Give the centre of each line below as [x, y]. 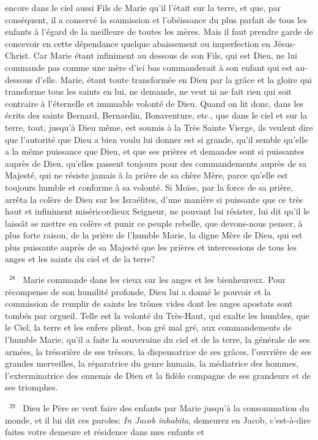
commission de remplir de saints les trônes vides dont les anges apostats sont [149, 303]
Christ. [18, 55]
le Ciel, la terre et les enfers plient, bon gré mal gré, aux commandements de [148, 327]
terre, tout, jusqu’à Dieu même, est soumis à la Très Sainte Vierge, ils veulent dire [159, 127]
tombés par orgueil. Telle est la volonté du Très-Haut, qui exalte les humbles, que [157, 315]
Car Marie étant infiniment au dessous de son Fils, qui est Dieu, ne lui [165, 55]
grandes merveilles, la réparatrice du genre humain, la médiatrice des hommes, [152, 363]
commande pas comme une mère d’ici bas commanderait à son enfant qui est [149, 67]
